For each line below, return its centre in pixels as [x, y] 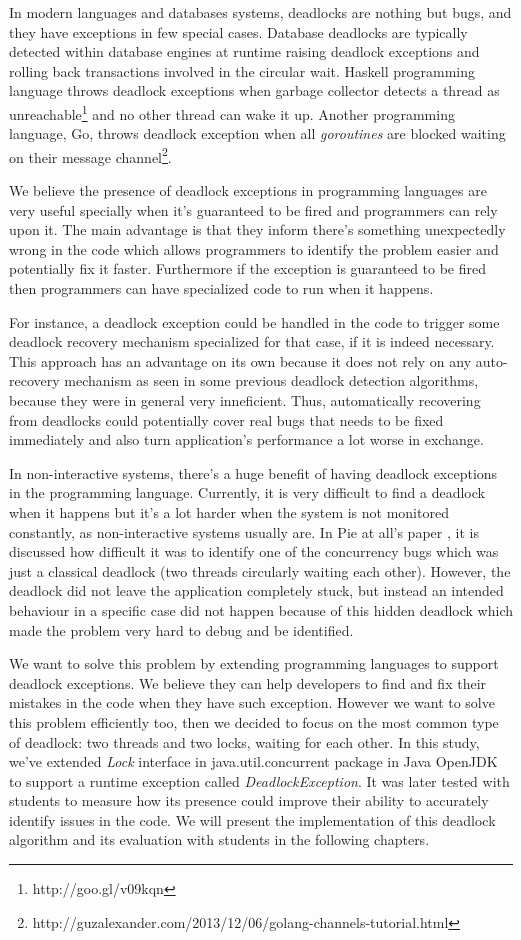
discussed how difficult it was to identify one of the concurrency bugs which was [254, 551]
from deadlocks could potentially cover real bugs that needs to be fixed [226, 419]
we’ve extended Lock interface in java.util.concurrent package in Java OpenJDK [253, 761]
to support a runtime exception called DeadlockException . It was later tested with [259, 780]
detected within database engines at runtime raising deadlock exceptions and [244, 51]
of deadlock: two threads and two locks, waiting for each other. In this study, [244, 741]
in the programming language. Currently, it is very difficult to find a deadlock [247, 492]
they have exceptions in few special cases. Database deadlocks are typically [238, 31]
